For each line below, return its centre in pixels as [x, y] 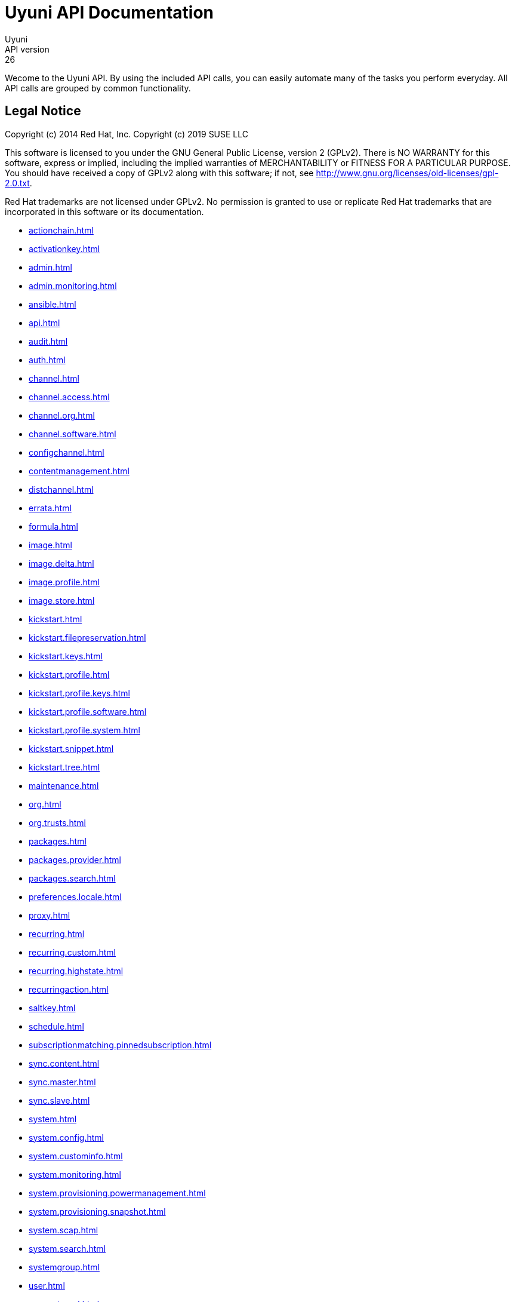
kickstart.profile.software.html [88, 711]
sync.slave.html [59, 1100]
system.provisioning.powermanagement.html [117, 1193]
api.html [44, 323]
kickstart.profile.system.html [84, 730]
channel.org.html [62, 415]
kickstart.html [55, 619]
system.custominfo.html [76, 1156]
